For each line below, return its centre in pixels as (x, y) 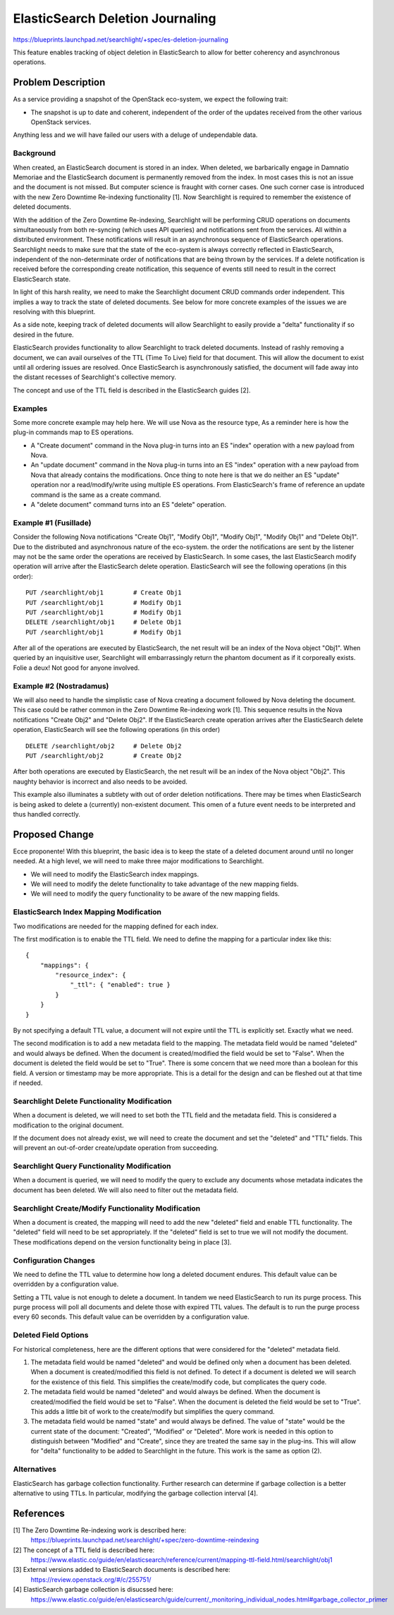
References (39, 1513)
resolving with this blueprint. (54, 312)
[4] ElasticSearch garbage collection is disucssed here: (93, 1590)
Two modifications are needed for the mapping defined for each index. (116, 926)
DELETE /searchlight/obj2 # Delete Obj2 (104, 746)
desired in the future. (43, 335)
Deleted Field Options (51, 1335)
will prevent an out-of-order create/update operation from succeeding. (116, 1148)
